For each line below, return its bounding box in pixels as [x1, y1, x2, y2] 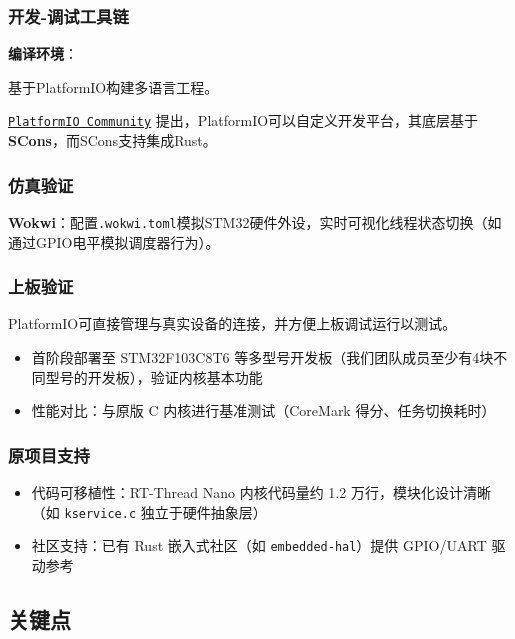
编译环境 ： [8, 43, 78, 64]
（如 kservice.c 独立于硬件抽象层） [31, 501, 267, 522]
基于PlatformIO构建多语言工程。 [8, 76, 219, 97]
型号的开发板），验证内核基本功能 [45, 366, 263, 387]
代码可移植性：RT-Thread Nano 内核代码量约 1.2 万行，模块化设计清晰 [31, 481, 491, 502]
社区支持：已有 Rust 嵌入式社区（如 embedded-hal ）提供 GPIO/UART [31, 535, 487, 556]
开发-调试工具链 [8, 3, 129, 28]
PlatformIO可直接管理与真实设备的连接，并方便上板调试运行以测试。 [8, 313, 457, 334]
